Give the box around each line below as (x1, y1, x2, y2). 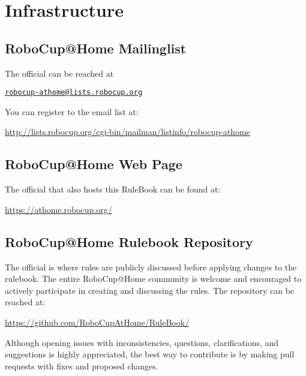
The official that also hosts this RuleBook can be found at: (5, 183, 221, 195)
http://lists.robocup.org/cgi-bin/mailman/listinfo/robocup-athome (5, 125, 250, 138)
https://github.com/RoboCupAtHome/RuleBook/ (5, 315, 190, 328)
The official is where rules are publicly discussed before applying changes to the (5, 260, 297, 273)
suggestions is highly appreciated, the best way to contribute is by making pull (5, 348, 295, 360)
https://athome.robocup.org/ (5, 203, 112, 215)
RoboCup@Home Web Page (5, 155, 182, 173)
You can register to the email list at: (5, 105, 139, 118)
